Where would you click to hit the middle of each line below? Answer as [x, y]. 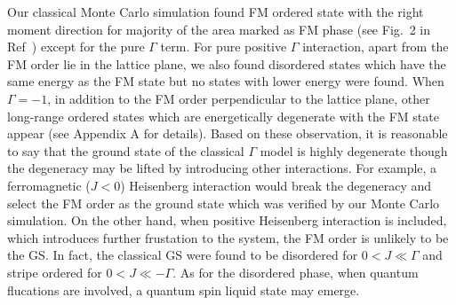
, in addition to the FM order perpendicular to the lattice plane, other [239, 98]
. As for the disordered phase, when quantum [296, 272]
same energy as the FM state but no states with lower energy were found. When [226, 81]
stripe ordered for [55, 272]
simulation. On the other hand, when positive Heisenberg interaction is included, [227, 220]
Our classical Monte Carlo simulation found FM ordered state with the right [216, 12]
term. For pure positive [224, 47]
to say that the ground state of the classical [126, 150]
